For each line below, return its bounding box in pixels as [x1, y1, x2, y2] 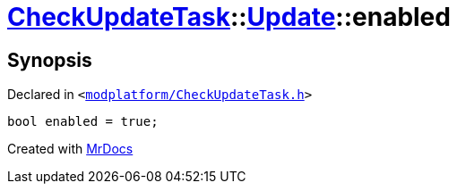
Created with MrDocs [7, 141, 134, 157]
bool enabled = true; [7, 114, 159, 129]
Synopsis [7, 48, 92, 71]
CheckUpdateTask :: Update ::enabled [7, 2, 451, 32]
